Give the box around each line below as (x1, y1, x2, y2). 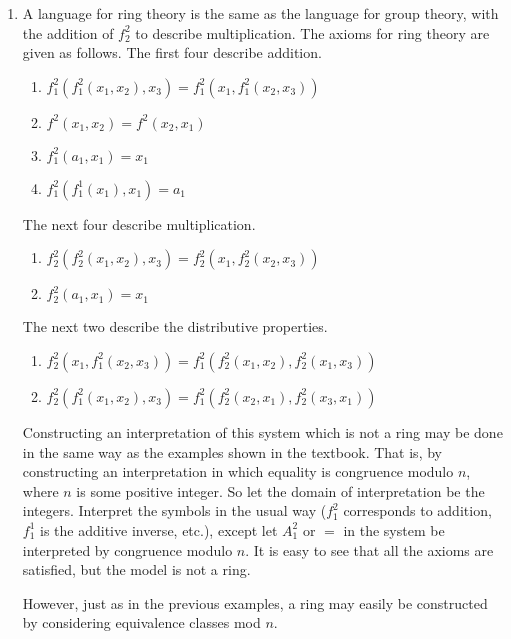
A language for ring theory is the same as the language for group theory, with (22, 3, 499, 23)
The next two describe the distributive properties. (22, 316, 328, 337)
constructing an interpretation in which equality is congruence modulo (22, 461, 454, 482)
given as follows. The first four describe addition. (22, 42, 322, 63)
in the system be (343, 519, 445, 540)
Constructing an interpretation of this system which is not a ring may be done (22, 421, 503, 442)
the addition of (22, 22, 114, 43)
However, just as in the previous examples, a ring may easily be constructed (22, 592, 488, 613)
